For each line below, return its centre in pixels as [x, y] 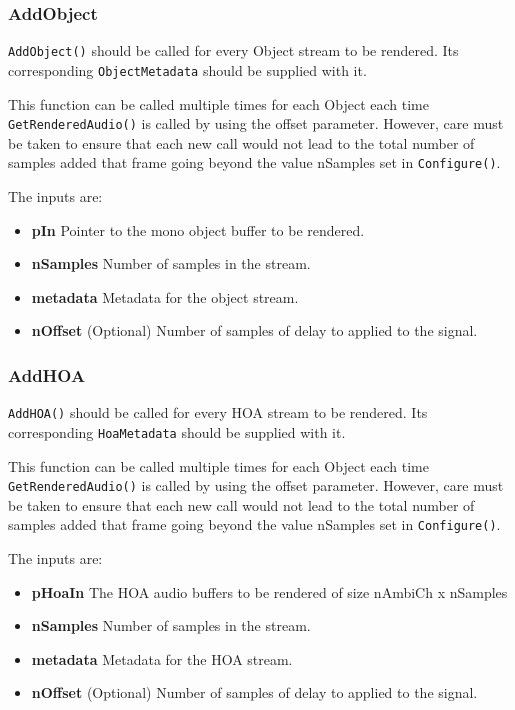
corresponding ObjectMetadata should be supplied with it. [187, 69]
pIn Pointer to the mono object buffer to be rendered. [198, 229]
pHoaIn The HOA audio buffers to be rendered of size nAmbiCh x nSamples [269, 591]
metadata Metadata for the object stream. [165, 296]
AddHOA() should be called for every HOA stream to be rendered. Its [218, 412]
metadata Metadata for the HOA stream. [162, 658]
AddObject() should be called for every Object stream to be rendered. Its [233, 50]
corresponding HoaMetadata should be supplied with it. [177, 431]
